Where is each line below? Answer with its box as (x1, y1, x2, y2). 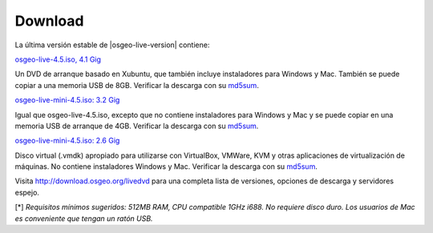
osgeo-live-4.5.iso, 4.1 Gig (14, 54, 102, 64)
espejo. (14, 187, 40, 197)
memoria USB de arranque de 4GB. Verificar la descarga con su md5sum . (14, 121, 259, 131)
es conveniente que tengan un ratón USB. (14, 213, 153, 223)
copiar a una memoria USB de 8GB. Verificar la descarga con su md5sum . (14, 80, 260, 90)
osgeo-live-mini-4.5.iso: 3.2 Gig (14, 95, 120, 105)
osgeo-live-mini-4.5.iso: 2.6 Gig (14, 136, 120, 146)
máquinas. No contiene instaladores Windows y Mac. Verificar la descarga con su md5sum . (14, 162, 318, 171)
